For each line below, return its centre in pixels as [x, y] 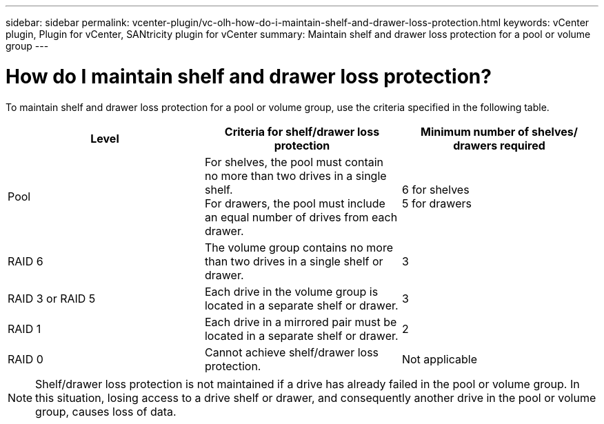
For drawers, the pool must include [295, 203]
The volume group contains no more [299, 247]
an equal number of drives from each [301, 217]
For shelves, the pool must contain [294, 162]
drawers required [499, 145]
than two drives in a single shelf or [294, 261]
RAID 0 [26, 359]
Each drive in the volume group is [291, 291]
